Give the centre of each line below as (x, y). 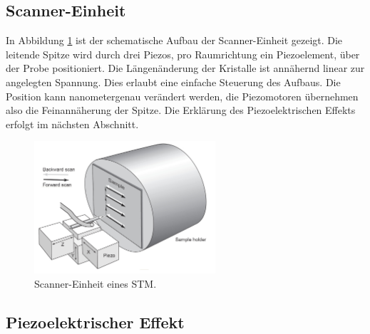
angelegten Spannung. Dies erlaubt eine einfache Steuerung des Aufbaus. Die (173, 82)
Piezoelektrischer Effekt (95, 322)
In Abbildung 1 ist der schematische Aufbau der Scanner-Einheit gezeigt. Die (174, 40)
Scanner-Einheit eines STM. (96, 284)
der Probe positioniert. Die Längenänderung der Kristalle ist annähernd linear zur (185, 68)
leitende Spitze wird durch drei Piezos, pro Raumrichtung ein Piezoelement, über (183, 54)
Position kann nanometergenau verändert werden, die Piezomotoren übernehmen (182, 96)
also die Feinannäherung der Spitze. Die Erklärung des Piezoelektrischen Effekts (181, 110)
